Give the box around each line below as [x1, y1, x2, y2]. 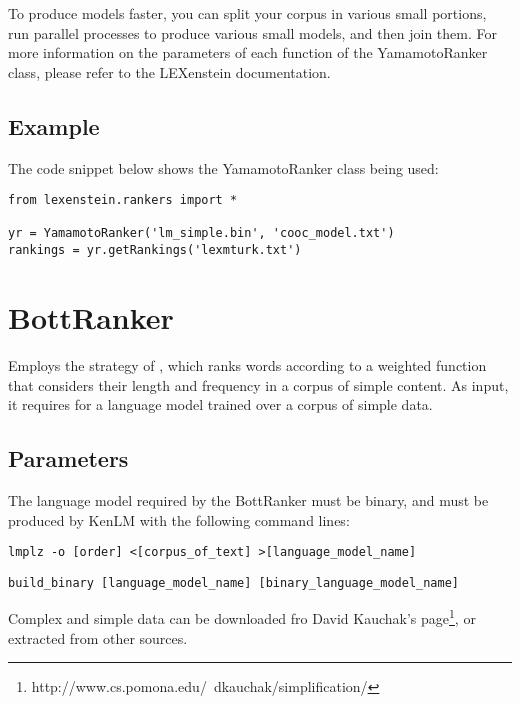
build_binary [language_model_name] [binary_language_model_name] [8, 575, 460, 590]
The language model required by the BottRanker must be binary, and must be [8, 489, 489, 510]
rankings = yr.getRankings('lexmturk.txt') [8, 243, 302, 258]
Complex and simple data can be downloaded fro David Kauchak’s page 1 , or [8, 605, 476, 629]
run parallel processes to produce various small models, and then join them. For [8, 22, 497, 43]
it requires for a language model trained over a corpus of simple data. [8, 394, 433, 415]
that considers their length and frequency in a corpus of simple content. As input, [8, 374, 509, 395]
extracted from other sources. [8, 627, 188, 648]
